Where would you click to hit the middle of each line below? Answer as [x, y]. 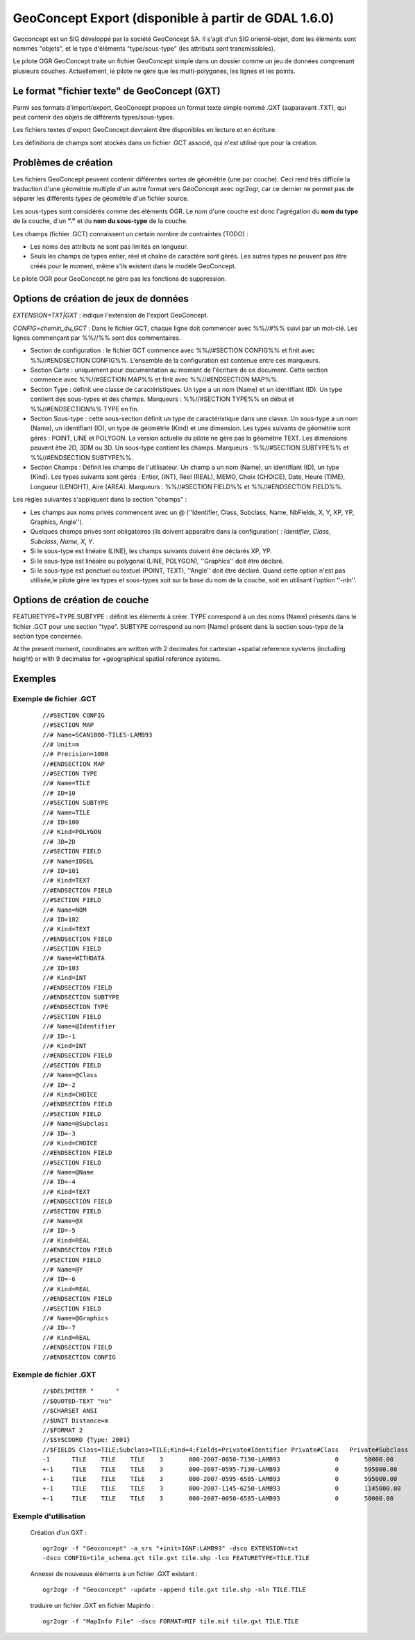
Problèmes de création [63, 162]
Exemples [35, 679]
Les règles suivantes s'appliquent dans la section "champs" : [100, 500]
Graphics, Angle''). [57, 522]
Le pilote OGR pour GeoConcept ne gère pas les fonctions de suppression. [120, 279]
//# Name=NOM [65, 910]
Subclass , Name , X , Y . [62, 541]
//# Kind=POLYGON [72, 832]
